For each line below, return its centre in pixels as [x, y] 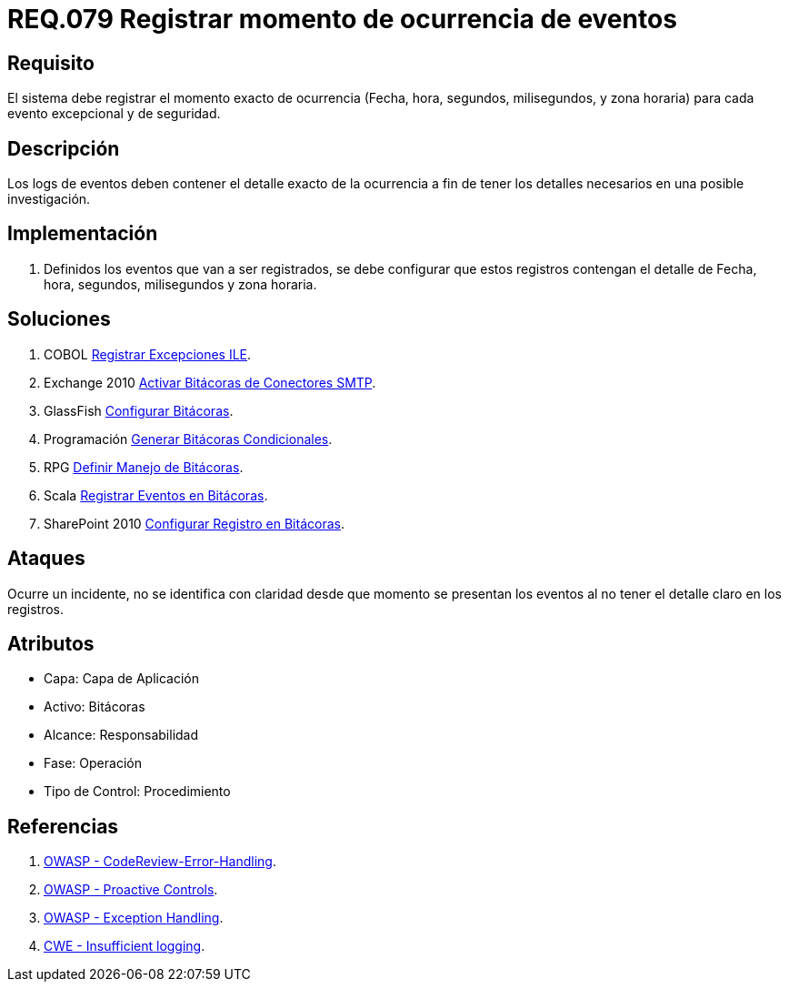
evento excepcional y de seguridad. [114, 114]
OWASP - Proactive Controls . [131, 890]
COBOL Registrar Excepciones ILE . [148, 354]
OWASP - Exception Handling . [134, 918]
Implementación [83, 234]
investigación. [49, 199]
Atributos [51, 643]
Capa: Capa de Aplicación [121, 679]
